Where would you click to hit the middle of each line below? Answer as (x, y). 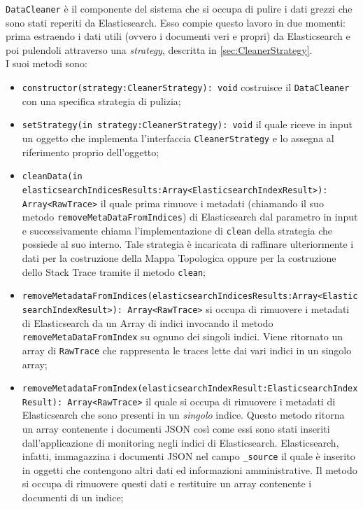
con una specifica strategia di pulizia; (101, 100)
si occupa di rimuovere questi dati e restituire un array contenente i (167, 483)
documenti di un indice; (73, 497)
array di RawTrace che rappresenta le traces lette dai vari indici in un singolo (187, 350)
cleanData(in (52, 177)
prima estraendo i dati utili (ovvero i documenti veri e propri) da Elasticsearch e (178, 36)
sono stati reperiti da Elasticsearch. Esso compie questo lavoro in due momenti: (176, 22)
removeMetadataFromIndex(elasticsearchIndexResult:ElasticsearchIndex (190, 389)
